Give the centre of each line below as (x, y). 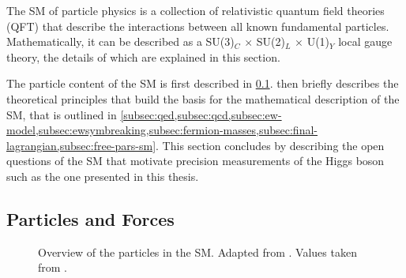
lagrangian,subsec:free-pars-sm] (81, 145)
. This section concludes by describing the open (270, 145)
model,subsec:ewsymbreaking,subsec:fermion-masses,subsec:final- (162, 130)
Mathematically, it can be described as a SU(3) (120, 41)
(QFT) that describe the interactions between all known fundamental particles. (198, 26)
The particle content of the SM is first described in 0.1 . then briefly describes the (203, 83)
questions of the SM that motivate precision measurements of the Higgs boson (195, 161)
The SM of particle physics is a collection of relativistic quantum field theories (195, 10)
